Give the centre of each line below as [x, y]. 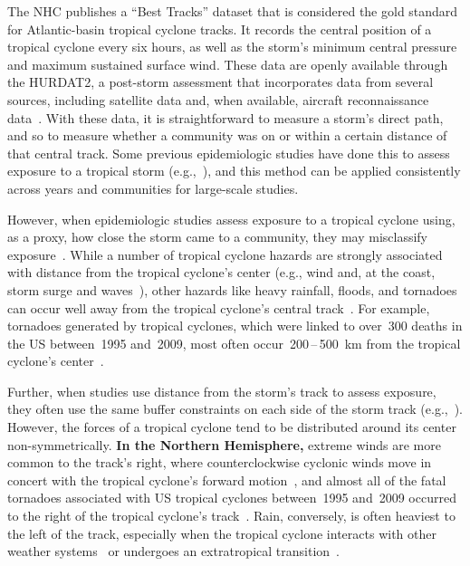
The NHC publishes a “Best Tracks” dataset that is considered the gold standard [233, 11]
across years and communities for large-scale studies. [153, 188]
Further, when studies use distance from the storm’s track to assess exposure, [222, 391]
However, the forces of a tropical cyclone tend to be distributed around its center [232, 427]
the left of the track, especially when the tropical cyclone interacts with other [222, 533]
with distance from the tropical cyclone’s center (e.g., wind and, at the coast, [221, 272]
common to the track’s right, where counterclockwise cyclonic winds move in [220, 462]
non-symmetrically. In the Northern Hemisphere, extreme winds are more [224, 444]
